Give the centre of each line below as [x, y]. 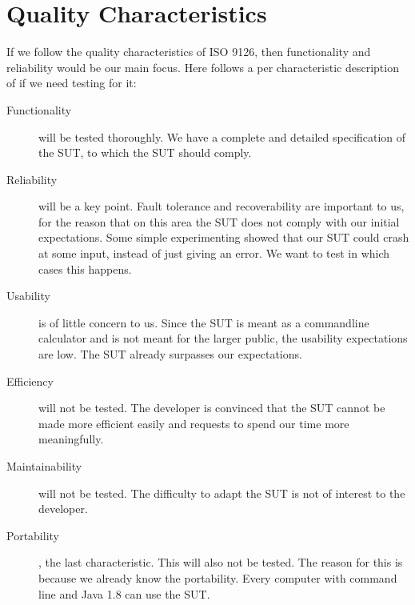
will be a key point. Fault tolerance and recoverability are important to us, [221, 206]
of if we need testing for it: [72, 83]
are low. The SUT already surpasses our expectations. [170, 354]
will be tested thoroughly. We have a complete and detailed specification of [222, 136]
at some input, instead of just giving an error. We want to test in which [214, 253]
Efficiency [30, 381]
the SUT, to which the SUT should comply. [145, 152]
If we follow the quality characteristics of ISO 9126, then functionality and [189, 52]
